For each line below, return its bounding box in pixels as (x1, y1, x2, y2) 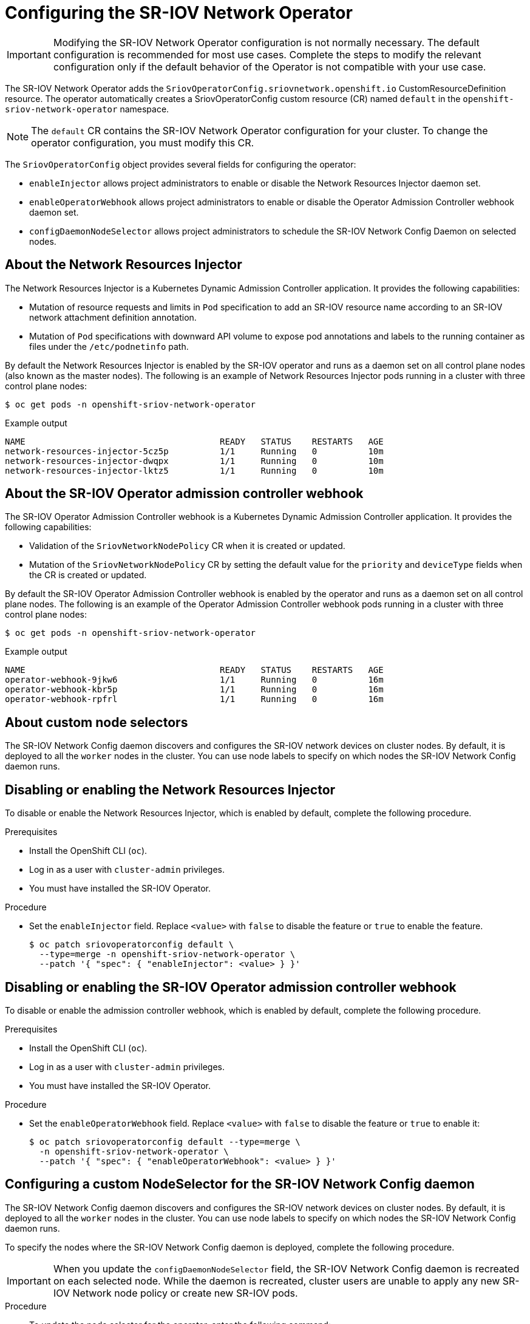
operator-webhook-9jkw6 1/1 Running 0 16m (5, 675, 384, 685)
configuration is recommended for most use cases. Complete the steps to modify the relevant (53, 48, 481, 61)
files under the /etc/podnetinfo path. (29, 341, 189, 352)
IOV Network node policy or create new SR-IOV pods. (53, 1286, 298, 1299)
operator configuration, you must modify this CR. (31, 136, 254, 149)
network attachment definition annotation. (29, 312, 197, 322)
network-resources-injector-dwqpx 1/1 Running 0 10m (5, 456, 384, 466)
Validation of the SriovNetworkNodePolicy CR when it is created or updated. (29, 541, 345, 551)
